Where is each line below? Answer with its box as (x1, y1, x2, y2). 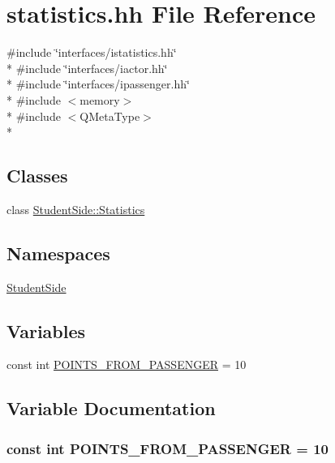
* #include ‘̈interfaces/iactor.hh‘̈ (6, 59, 168, 76)
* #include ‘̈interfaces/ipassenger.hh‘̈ (6, 75, 190, 92)
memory (79, 91, 120, 108)
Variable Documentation (6, 396, 216, 421)
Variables (6, 318, 86, 343)
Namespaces (6, 240, 110, 265)
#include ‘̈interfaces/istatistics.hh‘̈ (6, 44, 177, 61)
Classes (6, 163, 68, 188)
